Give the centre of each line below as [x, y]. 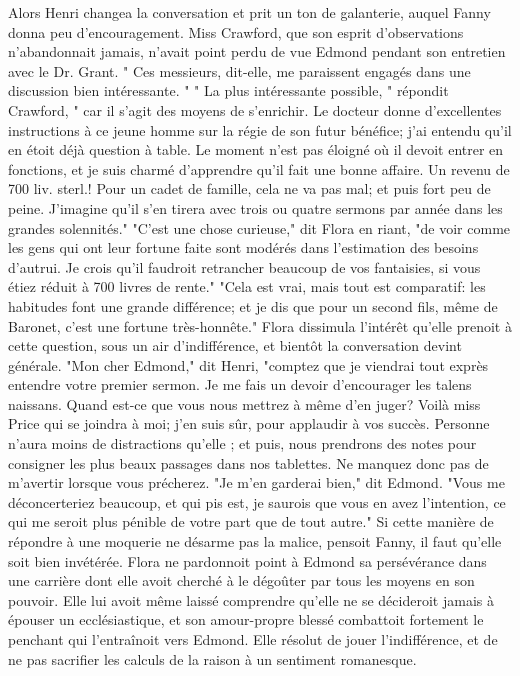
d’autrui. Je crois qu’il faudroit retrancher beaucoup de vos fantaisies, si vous [244, 266]
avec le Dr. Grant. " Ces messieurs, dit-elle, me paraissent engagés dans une [239, 70]
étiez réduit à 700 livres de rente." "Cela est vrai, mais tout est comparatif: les [247, 286]
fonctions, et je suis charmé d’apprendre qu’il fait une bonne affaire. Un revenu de [259, 168]
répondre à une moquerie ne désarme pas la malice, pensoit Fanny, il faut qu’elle [255, 541]
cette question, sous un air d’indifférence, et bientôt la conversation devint [235, 345]
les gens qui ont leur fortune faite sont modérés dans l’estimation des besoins [243, 247]
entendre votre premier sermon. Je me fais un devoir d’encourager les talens [240, 384]
